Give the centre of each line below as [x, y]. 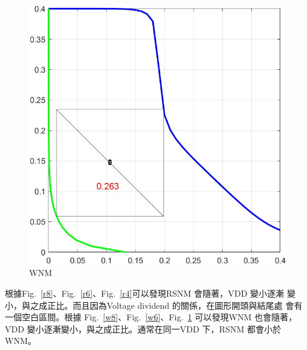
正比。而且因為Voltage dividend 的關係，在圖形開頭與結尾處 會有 [175, 305]
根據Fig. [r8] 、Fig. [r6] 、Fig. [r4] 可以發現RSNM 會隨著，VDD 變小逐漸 [145, 293]
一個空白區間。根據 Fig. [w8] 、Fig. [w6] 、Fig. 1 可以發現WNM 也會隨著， [151, 317]
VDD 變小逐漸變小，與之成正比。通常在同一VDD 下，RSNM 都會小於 [143, 328]
